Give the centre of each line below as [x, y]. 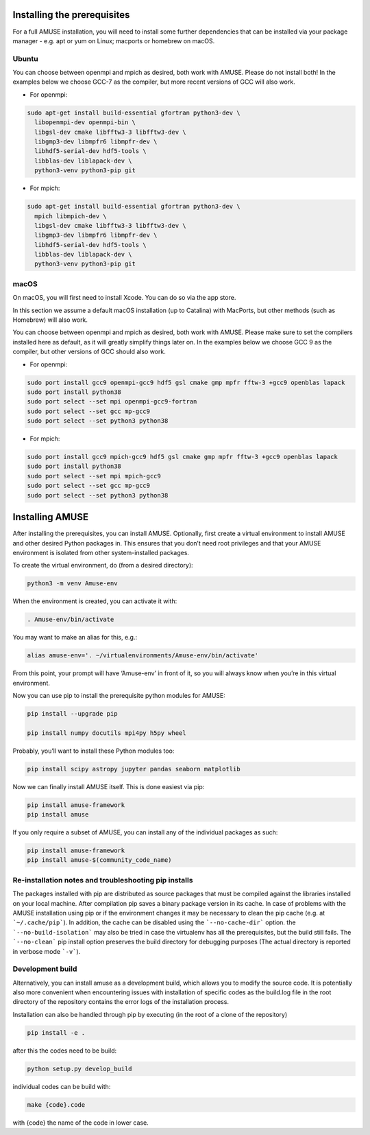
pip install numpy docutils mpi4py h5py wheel [107, 733]
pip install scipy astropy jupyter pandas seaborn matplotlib [134, 769]
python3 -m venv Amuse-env [72, 584]
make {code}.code [56, 1104]
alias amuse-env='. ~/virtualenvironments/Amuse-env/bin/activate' [143, 656]
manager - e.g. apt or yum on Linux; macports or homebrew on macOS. [114, 40]
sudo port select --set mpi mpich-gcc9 [94, 476]
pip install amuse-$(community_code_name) [99, 860]
